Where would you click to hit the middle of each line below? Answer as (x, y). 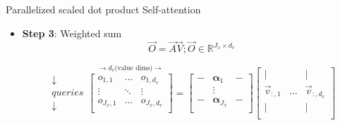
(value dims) (134, 68)
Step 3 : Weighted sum (72, 33)
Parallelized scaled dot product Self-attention (103, 9)
